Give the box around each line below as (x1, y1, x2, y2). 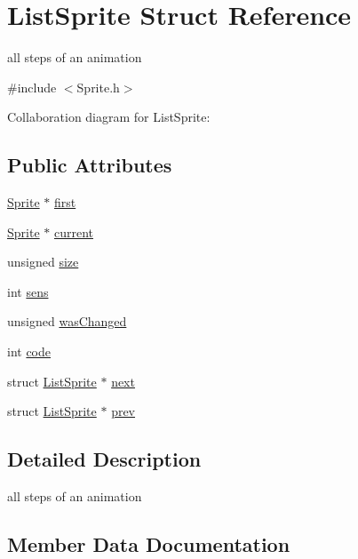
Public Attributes (7, 151, 172, 179)
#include (7, 77, 57, 96)
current (53, 222, 93, 241)
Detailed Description (7, 445, 202, 473)
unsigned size (7, 252, 79, 271)
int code (7, 342, 52, 361)
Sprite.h (76, 77, 120, 96)
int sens (7, 282, 49, 300)
